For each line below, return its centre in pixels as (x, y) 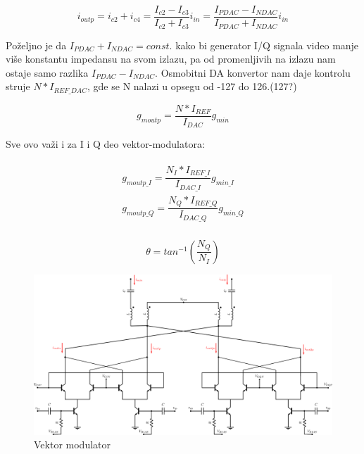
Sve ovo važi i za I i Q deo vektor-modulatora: (105, 144)
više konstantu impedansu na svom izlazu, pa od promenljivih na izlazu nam (171, 59)
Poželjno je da (36, 45)
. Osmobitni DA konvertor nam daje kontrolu (253, 72)
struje (18, 86)
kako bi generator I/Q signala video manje (267, 45)
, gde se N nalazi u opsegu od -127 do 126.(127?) (192, 86)
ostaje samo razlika (47, 72)
